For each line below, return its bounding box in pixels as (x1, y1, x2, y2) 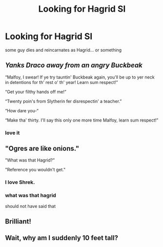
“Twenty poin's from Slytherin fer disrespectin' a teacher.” (5, 98, 122, 104)
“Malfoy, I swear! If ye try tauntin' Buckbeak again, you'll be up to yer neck (5, 74, 155, 80)
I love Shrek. (5, 179, 35, 186)
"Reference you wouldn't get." (5, 167, 66, 173)
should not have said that (5, 203, 56, 209)
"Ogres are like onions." (5, 144, 80, 153)
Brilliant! (5, 217, 32, 226)
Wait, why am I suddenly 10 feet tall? (5, 234, 119, 242)
